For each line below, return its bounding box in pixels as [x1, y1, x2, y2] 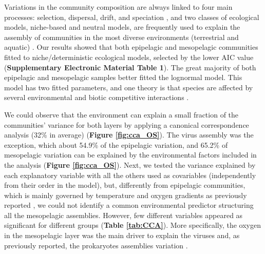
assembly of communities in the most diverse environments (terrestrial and [4, 31, 239, 42]
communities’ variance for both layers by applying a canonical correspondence [4, 119, 249, 130]
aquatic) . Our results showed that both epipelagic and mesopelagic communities [4, 42, 258, 52]
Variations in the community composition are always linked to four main [4, 2, 233, 12]
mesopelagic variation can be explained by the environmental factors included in [4, 149, 257, 160]
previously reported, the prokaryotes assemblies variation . [4, 240, 188, 250]
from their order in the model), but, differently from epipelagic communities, [4, 180, 245, 190]
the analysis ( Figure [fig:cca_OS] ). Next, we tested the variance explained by [4, 159, 256, 170]
